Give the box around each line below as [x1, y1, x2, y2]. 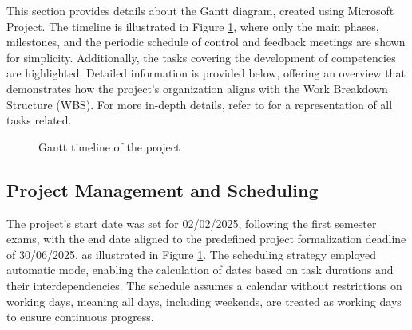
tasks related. [6, 112, 72, 128]
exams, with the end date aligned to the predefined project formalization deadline [6, 230, 406, 247]
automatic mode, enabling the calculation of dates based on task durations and [6, 261, 394, 278]
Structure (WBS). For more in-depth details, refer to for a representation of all [6, 96, 393, 112]
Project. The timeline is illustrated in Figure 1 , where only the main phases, [6, 18, 379, 34]
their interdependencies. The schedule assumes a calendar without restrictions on [6, 277, 402, 293]
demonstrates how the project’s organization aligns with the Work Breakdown [6, 80, 388, 96]
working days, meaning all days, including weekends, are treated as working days [6, 293, 402, 309]
